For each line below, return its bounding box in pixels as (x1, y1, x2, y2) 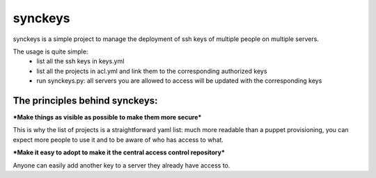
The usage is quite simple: (13, 47, 88, 56)
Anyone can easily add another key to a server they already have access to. (13, 161, 230, 170)
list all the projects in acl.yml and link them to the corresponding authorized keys (36, 67, 267, 75)
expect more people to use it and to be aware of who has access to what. (13, 136, 224, 144)
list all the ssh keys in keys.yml (36, 57, 125, 65)
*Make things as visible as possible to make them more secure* (13, 113, 202, 122)
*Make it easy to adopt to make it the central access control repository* (13, 148, 226, 156)
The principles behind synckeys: (13, 95, 158, 106)
